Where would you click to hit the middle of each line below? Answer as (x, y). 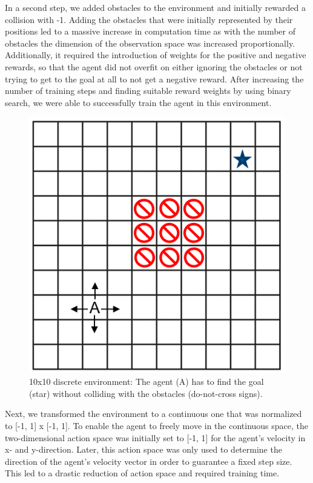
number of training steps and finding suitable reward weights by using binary (148, 91)
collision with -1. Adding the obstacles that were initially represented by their (149, 19)
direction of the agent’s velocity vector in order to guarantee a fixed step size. (149, 461)
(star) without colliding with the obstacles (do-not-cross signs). (146, 393)
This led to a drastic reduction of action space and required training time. (142, 473)
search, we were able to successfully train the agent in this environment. (138, 102)
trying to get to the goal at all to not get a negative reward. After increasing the (154, 78)
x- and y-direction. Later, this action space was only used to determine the (143, 449)
